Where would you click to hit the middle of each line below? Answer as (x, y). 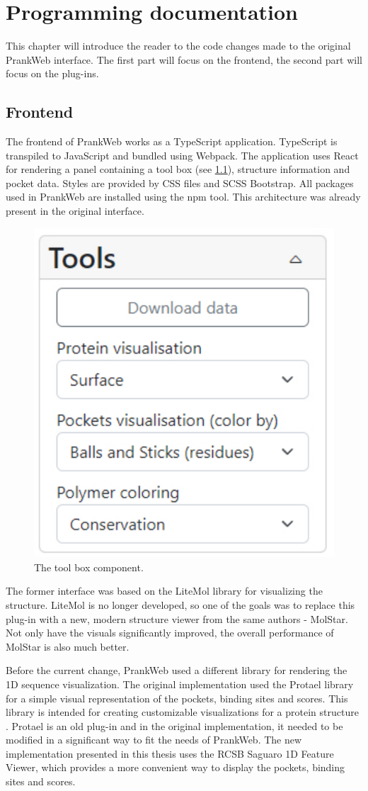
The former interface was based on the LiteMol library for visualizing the (164, 591)
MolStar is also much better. (68, 646)
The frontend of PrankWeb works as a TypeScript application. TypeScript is (172, 141)
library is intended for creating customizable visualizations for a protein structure (182, 712)
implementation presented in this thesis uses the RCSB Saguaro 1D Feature (170, 753)
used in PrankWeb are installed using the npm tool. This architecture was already (183, 197)
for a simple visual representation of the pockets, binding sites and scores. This (177, 698)
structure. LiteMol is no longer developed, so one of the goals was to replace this (180, 604)
